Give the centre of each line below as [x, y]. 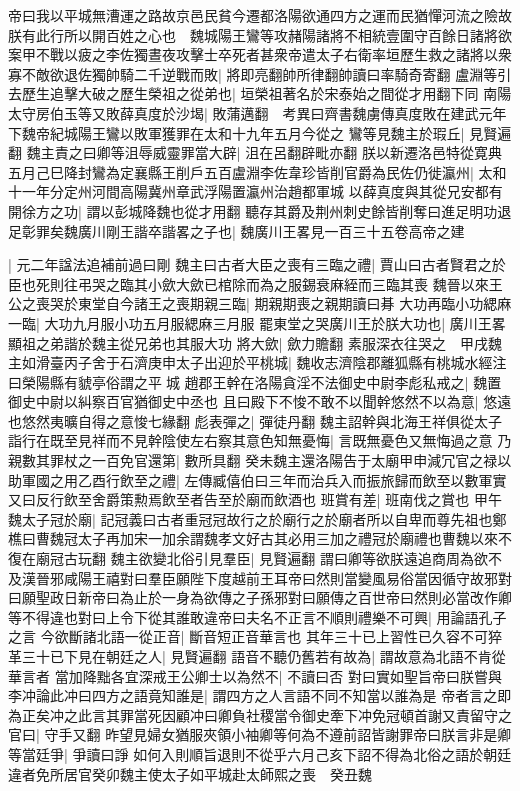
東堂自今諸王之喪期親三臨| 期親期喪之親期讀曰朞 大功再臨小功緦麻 [294, 303]
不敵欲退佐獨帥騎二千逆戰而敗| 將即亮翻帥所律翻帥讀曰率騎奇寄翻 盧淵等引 [266, 73]
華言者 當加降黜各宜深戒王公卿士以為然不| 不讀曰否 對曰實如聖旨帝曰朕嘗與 [255, 675]
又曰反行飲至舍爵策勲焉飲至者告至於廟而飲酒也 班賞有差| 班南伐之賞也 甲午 [255, 499]
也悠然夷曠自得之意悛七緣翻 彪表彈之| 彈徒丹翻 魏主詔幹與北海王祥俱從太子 [255, 420]
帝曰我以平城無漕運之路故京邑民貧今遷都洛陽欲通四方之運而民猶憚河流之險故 [260, 15]
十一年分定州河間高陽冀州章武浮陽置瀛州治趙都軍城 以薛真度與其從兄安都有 [255, 191]
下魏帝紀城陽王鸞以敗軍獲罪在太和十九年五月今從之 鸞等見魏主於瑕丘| [236, 132]
